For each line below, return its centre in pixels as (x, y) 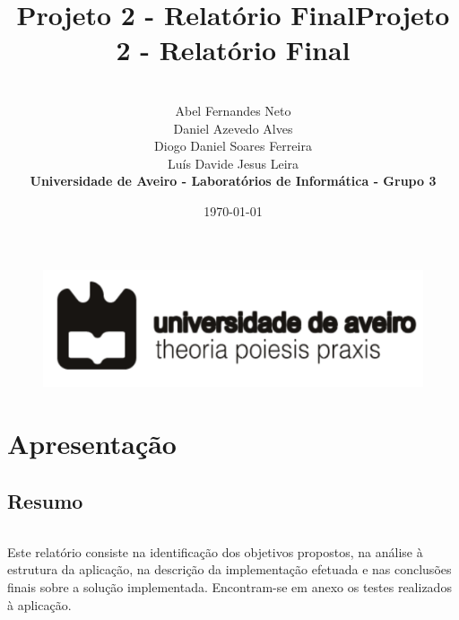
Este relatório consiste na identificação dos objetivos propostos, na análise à (215, 551)
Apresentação (92, 444)
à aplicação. (39, 604)
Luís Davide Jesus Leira (233, 163)
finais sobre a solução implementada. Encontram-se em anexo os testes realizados (229, 587)
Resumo (45, 500)
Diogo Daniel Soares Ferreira (233, 146)
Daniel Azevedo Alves (233, 128)
